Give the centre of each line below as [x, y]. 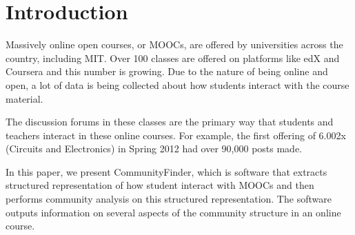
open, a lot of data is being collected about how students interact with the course [177, 84]
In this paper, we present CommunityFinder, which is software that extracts [166, 171]
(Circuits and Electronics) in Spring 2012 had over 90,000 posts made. [154, 149]
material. [24, 98]
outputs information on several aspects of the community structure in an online [173, 212]
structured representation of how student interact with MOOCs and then [160, 185]
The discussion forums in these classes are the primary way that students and [170, 122]
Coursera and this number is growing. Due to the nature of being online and [167, 71]
